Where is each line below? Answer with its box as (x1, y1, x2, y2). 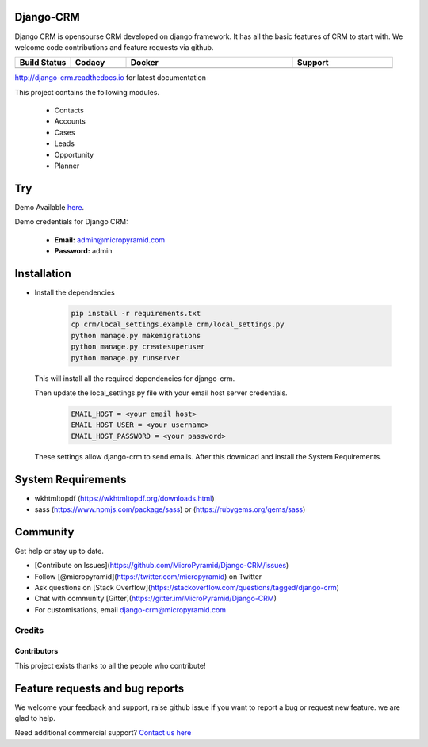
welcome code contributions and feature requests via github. (14, 42, 214, 51)
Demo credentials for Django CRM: (14, 217, 128, 227)
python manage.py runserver (71, 353, 180, 362)
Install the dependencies (34, 288, 115, 297)
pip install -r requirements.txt (71, 309, 201, 318)
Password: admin (54, 246, 113, 256)
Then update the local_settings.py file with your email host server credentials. (34, 388, 289, 398)
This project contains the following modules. (14, 87, 160, 97)
